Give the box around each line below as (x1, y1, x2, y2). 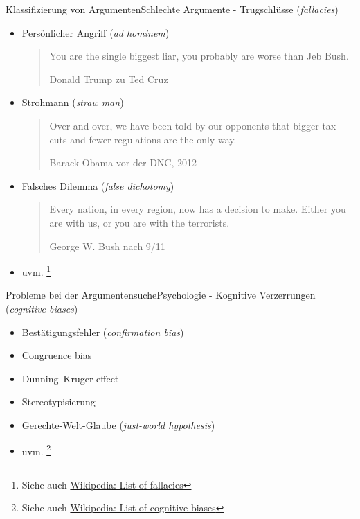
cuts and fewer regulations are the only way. (49, 132, 237, 146)
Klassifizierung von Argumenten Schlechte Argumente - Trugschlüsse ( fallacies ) (6, 2, 339, 16)
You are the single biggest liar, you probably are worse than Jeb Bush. (49, 49, 349, 63)
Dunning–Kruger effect (21, 371, 119, 385)
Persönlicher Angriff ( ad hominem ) (21, 25, 170, 39)
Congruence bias (21, 348, 92, 362)
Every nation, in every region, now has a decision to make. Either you (49, 202, 346, 216)
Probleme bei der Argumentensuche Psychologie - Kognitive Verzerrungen (6, 288, 316, 302)
